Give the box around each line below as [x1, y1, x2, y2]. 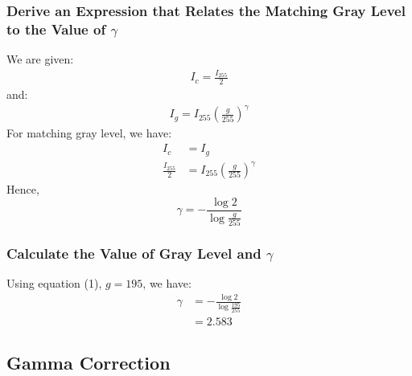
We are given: [6, 51, 74, 67]
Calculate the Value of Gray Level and [6, 243, 262, 264]
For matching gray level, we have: [6, 125, 172, 141]
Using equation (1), [6, 275, 102, 292]
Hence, [6, 181, 39, 198]
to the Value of [6, 18, 106, 39]
